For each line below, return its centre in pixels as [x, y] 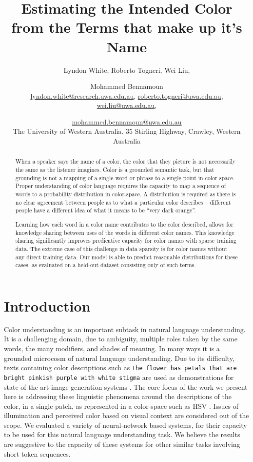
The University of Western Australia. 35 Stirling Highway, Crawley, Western [127, 131]
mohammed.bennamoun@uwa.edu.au [127, 121]
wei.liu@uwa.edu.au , [127, 105]
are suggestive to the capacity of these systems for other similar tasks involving [122, 444]
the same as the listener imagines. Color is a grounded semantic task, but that [115, 170]
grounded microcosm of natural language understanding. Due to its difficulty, [119, 358]
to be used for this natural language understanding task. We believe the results [122, 434]
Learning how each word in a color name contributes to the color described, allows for [124, 224]
